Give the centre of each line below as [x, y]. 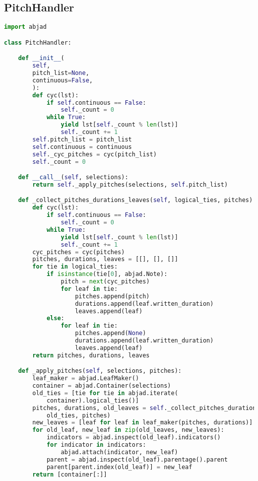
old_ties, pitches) [78, 415]
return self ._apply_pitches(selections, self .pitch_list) [130, 184]
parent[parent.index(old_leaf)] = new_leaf [119, 467]
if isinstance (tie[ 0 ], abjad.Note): [107, 274]
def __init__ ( [41, 58]
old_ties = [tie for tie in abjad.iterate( [105, 393]
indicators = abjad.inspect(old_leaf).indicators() [133, 438]
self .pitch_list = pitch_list [82, 139]
